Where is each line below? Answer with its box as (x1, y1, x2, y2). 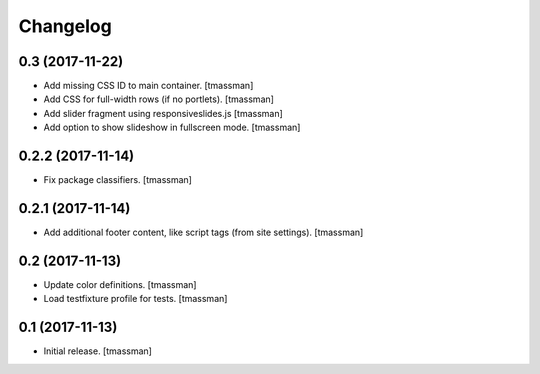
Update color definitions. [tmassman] (43, 278, 197, 290)
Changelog (18, 15, 112, 37)
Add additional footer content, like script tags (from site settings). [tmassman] (43, 226, 364, 239)
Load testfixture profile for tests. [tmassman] (43, 293, 228, 305)
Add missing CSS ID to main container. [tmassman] (43, 80, 254, 92)
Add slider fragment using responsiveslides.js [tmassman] (43, 107, 284, 119)
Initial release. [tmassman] (43, 345, 152, 357)
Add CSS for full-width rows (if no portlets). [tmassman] (43, 93, 275, 105)
